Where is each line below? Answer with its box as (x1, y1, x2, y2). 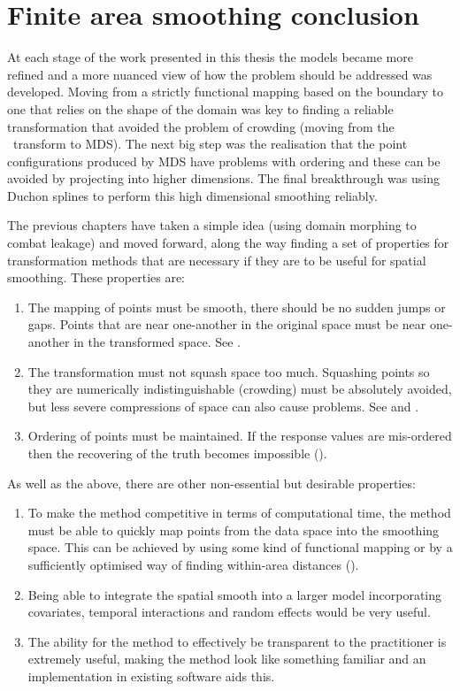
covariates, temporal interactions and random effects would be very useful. (27, 603, 431, 621)
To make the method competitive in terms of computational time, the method (27, 503, 451, 522)
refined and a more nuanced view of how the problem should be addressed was (7, 65, 433, 83)
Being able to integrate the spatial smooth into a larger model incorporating (27, 585, 442, 603)
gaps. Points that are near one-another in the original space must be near (27, 315, 426, 334)
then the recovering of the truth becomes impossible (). (27, 444, 327, 462)
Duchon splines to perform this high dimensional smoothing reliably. (7, 186, 378, 204)
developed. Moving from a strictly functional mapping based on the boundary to (7, 82, 444, 101)
